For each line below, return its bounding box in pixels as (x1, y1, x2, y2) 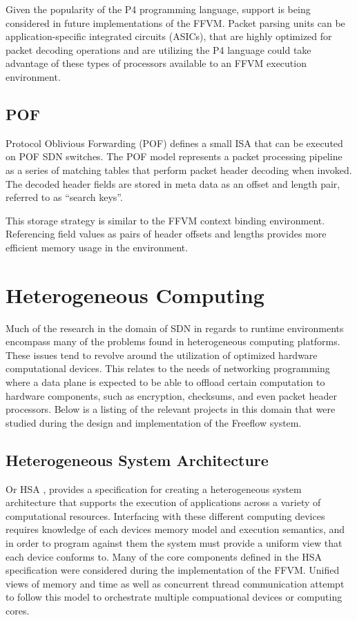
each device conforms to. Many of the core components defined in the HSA (6, 549, 322, 563)
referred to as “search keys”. (6, 190, 123, 204)
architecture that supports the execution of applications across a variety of (6, 495, 321, 510)
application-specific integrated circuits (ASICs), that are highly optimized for (6, 29, 332, 43)
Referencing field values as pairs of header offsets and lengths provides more (6, 226, 327, 241)
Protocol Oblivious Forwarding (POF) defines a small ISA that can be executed (6, 135, 343, 150)
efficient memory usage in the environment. (6, 240, 189, 254)
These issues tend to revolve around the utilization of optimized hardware (6, 347, 318, 362)
